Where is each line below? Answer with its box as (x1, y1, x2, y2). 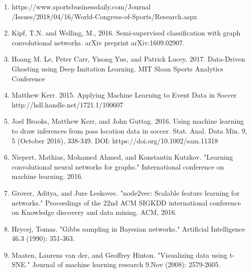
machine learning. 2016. (11, 171, 83, 181)
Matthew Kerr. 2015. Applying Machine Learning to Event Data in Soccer (11, 90, 237, 100)
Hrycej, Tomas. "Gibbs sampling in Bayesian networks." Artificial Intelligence (11, 223, 246, 234)
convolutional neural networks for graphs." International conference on (11, 161, 224, 171)
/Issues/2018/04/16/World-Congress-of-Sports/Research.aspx (11, 11, 197, 21)
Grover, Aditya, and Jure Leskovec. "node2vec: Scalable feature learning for (11, 187, 240, 198)
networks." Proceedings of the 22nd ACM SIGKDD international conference (11, 197, 241, 207)
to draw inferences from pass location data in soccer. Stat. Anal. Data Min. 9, (11, 125, 248, 136)
